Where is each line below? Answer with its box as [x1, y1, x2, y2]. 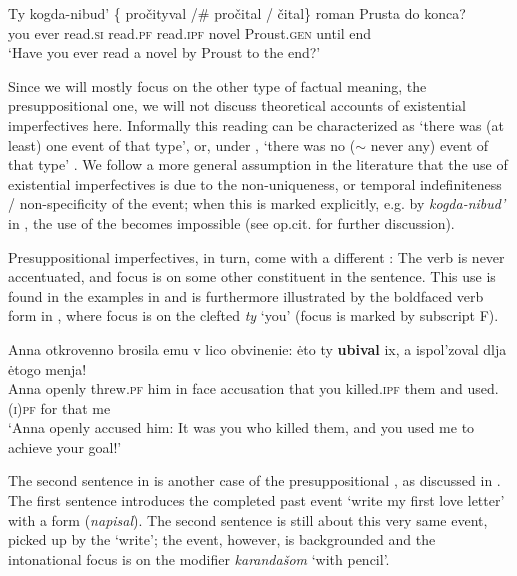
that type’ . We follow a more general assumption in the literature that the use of [8, 154, 508, 175]
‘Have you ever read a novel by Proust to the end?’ [8, 42, 321, 63]
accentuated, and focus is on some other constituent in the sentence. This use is [8, 266, 496, 287]
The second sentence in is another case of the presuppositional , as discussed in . [8, 470, 501, 491]
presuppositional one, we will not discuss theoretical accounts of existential [8, 95, 466, 116]
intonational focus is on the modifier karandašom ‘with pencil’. [8, 548, 390, 569]
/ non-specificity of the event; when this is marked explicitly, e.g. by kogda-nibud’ [8, 193, 506, 214]
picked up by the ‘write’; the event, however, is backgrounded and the [8, 529, 436, 550]
